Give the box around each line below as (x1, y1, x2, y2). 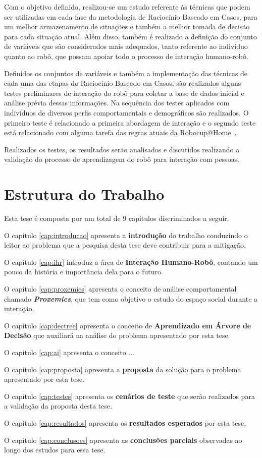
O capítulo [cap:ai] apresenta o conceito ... (4, 347, 134, 357)
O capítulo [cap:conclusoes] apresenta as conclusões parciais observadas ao (4, 434, 242, 445)
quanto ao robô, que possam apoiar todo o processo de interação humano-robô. (4, 50, 248, 61)
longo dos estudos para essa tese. (4, 444, 106, 455)
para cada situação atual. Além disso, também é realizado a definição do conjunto (4, 31, 257, 41)
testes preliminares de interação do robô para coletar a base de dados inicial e (4, 87, 244, 98)
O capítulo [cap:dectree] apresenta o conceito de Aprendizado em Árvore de (4, 320, 251, 330)
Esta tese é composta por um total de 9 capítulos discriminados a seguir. (4, 213, 229, 223)
